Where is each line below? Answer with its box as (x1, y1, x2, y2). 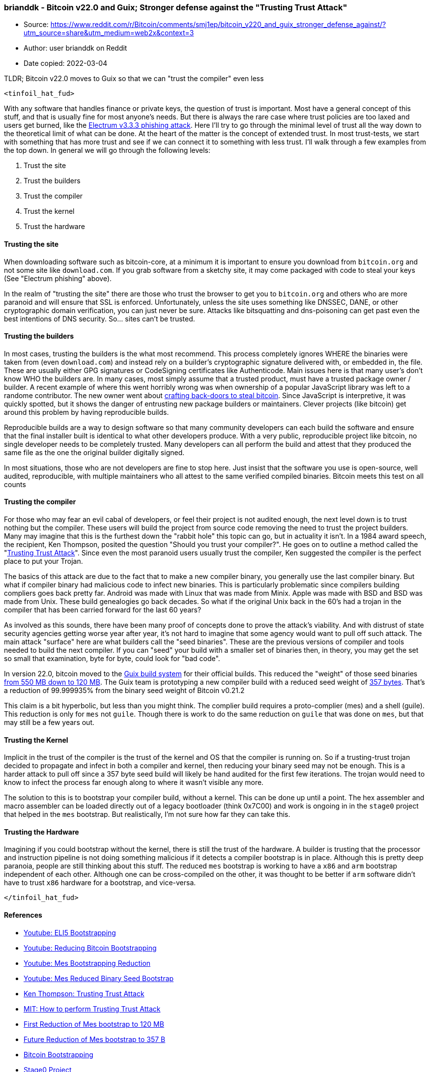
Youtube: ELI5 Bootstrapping (24, 928, 116, 937)
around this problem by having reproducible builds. (4, 407, 169, 416)
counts (4, 480, 26, 489)
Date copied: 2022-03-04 (24, 59, 108, 68)
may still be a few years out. (4, 718, 94, 727)
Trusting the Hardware (4, 827, 79, 836)
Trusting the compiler (4, 497, 76, 506)
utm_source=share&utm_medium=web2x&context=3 (24, 29, 194, 37)
